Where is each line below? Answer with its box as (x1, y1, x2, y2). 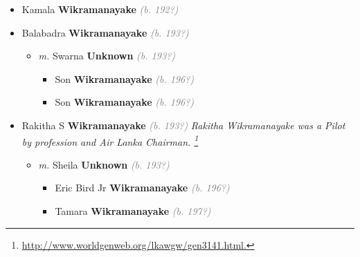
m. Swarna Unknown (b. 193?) (38, 48, 175, 63)
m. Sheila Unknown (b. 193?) (38, 157, 170, 171)
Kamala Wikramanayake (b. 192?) (21, 2, 179, 16)
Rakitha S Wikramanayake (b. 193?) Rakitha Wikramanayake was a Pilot (21, 117, 345, 132)
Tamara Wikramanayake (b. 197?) (55, 204, 211, 218)
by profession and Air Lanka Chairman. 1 (21, 132, 199, 149)
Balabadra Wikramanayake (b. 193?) (21, 25, 189, 39)
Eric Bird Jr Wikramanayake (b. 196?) (55, 180, 230, 195)
